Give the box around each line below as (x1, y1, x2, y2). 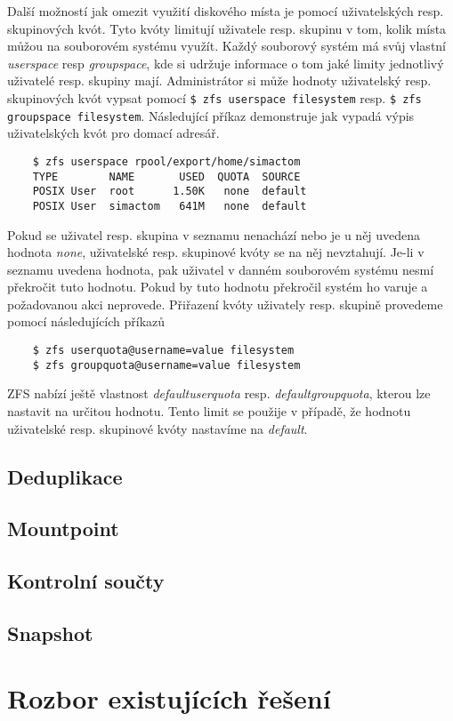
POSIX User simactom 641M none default (32, 199, 307, 212)
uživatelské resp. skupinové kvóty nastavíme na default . (7, 419, 308, 437)
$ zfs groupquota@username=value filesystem (32, 358, 301, 372)
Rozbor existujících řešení (7, 680, 331, 717)
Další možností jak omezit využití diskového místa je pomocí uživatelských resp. (7, 2, 444, 20)
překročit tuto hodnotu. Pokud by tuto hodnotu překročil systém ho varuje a (7, 277, 428, 296)
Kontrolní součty (7, 567, 165, 595)
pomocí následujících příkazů (7, 312, 166, 331)
